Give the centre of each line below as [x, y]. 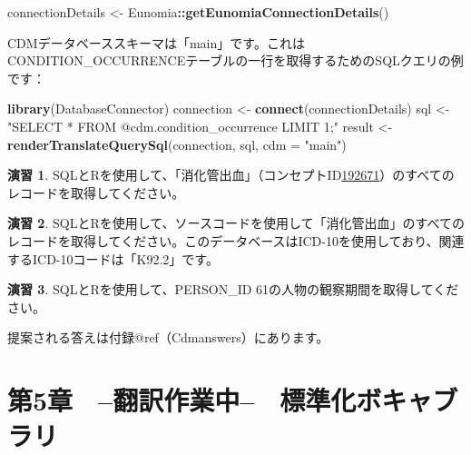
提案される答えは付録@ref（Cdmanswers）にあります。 [168, 337]
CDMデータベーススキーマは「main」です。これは [156, 42]
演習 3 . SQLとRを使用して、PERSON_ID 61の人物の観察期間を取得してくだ [233, 289]
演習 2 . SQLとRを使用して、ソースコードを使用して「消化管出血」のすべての [236, 223]
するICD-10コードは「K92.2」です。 [113, 258]
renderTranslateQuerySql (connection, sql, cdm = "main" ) [177, 144]
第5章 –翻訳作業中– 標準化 [182, 400]
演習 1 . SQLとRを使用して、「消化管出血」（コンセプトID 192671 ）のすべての [231, 175]
